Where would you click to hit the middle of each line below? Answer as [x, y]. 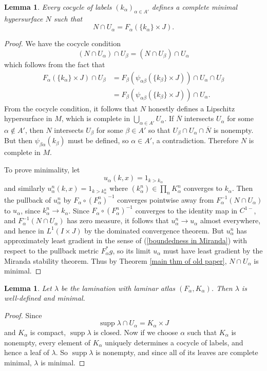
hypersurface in [28, 118]
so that [159, 130]
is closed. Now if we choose [136, 332]
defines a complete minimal [195, 7]
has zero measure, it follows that [118, 220]
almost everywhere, [230, 220]
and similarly [25, 188]
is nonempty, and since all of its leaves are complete [177, 352]
